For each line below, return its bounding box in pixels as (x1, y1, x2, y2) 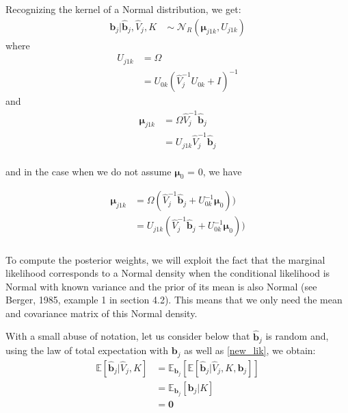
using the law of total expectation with (5, 343, 169, 358)
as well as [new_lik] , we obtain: (184, 343, 316, 358)
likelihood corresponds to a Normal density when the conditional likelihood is (5, 266, 330, 280)
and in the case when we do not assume (5, 164, 172, 178)
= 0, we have (187, 164, 242, 178)
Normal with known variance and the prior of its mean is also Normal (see (5, 279, 317, 293)
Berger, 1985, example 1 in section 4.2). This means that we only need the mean (5, 292, 343, 307)
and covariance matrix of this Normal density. (5, 305, 198, 320)
